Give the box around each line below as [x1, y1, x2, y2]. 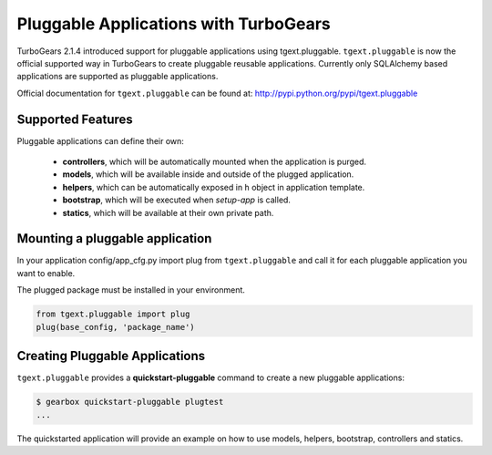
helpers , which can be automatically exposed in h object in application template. [62, 181, 365, 192]
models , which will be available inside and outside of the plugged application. [62, 169, 354, 180]
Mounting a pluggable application [16, 231, 212, 246]
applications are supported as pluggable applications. [16, 71, 219, 82]
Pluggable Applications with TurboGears [16, 14, 332, 34]
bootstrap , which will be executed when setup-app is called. [62, 194, 292, 205]
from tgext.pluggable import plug [36, 309, 190, 319]
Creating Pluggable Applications [16, 348, 206, 364]
